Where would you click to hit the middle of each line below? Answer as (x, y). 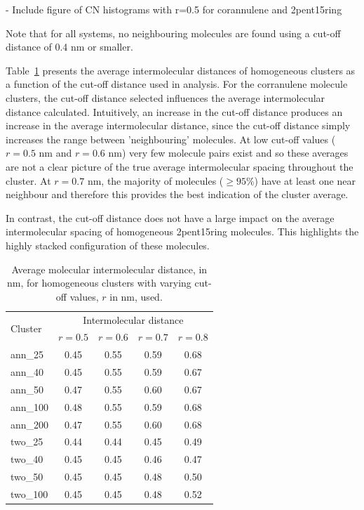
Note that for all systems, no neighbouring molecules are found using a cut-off (173, 33)
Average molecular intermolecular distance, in (109, 269)
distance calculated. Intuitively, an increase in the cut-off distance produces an (174, 111)
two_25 (27, 442)
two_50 (27, 477)
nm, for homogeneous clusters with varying (99, 283)
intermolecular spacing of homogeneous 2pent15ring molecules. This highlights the (182, 231)
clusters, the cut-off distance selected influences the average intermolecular (166, 97)
